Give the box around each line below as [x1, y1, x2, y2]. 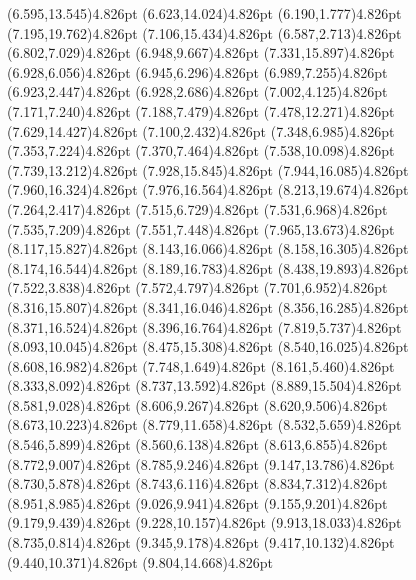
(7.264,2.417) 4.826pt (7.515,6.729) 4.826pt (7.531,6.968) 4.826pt [7, 198, 388, 219]
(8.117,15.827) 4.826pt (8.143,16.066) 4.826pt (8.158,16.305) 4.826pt [7, 238, 409, 259]
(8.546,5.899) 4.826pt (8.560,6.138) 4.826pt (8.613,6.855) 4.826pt [7, 434, 388, 455]
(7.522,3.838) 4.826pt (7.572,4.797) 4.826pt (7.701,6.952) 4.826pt [7, 277, 388, 298]
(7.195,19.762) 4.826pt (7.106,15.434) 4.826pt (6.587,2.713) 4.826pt [7, 22, 402, 43]
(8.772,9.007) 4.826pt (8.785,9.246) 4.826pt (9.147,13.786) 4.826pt [7, 453, 395, 474]
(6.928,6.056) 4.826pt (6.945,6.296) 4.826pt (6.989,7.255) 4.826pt [7, 61, 388, 82]
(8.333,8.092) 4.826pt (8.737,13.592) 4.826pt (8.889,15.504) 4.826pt [7, 375, 402, 396]
